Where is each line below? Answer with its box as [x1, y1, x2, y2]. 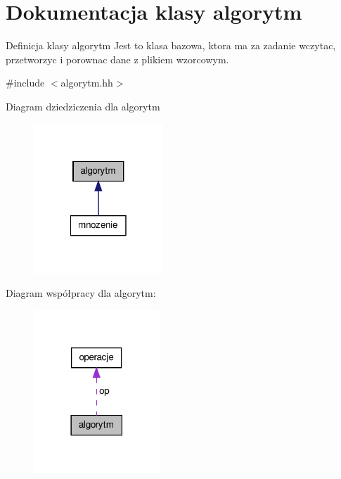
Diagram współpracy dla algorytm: [6, 286, 156, 300]
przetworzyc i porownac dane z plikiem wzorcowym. [6, 51, 229, 66]
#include [6, 75, 45, 90]
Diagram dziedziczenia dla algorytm [6, 98, 160, 113]
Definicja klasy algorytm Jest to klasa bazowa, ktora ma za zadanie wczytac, [6, 38, 336, 53]
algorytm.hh [60, 75, 113, 90]
